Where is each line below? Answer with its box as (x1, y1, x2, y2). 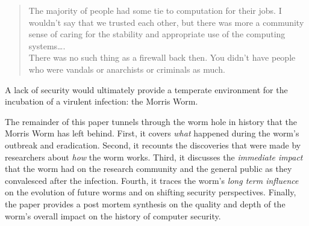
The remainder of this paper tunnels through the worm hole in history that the (5, 115, 298, 127)
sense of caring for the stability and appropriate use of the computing (28, 28, 286, 40)
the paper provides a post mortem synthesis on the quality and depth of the (5, 197, 286, 210)
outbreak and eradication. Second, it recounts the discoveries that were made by (5, 138, 301, 151)
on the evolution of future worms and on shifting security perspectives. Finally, (5, 186, 296, 198)
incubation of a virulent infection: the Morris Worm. (5, 95, 198, 108)
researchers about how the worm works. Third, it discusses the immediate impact (5, 150, 303, 163)
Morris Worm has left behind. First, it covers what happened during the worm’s (5, 127, 299, 139)
